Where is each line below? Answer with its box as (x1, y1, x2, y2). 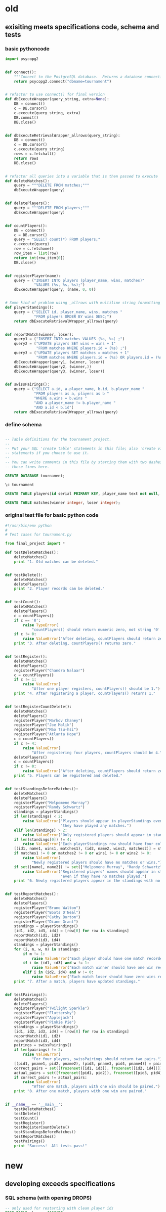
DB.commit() (14, 115, 39, 120)
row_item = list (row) (14, 251, 58, 256)
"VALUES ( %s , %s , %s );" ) (34, 282, 85, 287)
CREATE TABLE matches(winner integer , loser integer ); (5, 500, 121, 505)
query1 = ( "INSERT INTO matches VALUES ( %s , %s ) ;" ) (14, 337, 125, 342)
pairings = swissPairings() (14, 1043, 72, 1048)
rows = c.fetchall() (14, 151, 56, 156)
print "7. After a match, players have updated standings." (14, 979, 140, 984)
